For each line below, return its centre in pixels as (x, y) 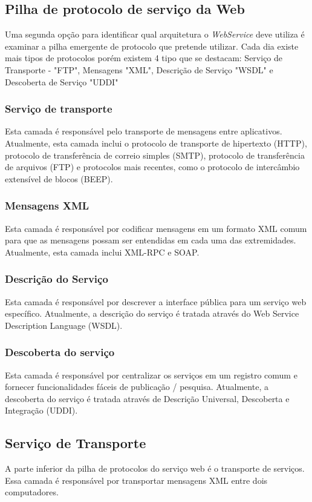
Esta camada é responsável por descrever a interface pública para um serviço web (156, 301)
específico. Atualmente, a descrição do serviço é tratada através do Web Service (152, 313)
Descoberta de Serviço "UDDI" (62, 81)
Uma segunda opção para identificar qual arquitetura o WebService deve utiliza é (155, 34)
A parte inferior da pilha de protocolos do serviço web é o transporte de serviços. (155, 468)
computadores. (32, 492)
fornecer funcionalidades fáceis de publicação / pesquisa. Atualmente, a (137, 387)
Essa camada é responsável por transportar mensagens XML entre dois (136, 480)
